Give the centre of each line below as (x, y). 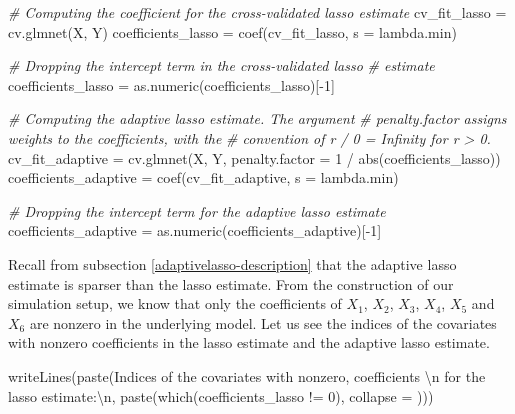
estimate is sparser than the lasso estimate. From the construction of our (231, 283)
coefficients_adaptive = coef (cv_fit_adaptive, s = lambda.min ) (203, 177)
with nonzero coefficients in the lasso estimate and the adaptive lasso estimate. (249, 342)
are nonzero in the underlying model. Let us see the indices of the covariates (263, 322)
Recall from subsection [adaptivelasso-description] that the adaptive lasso (232, 263)
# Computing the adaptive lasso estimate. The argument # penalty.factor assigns (257, 118)
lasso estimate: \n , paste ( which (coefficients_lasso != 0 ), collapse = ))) (221, 395)
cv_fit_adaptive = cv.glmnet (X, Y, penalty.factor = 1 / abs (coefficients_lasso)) (254, 157)
